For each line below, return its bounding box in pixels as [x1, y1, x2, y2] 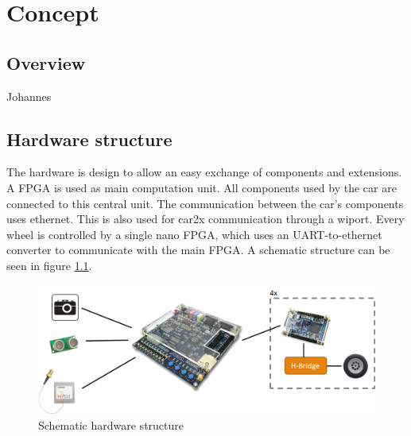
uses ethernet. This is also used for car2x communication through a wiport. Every [6, 210, 405, 227]
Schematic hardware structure [38, 416, 184, 433]
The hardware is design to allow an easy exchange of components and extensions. [6, 164, 402, 180]
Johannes [6, 87, 52, 104]
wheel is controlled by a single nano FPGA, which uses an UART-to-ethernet [6, 226, 382, 242]
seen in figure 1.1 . [6, 257, 92, 273]
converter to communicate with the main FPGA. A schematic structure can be [6, 241, 390, 258]
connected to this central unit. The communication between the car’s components [6, 195, 404, 211]
